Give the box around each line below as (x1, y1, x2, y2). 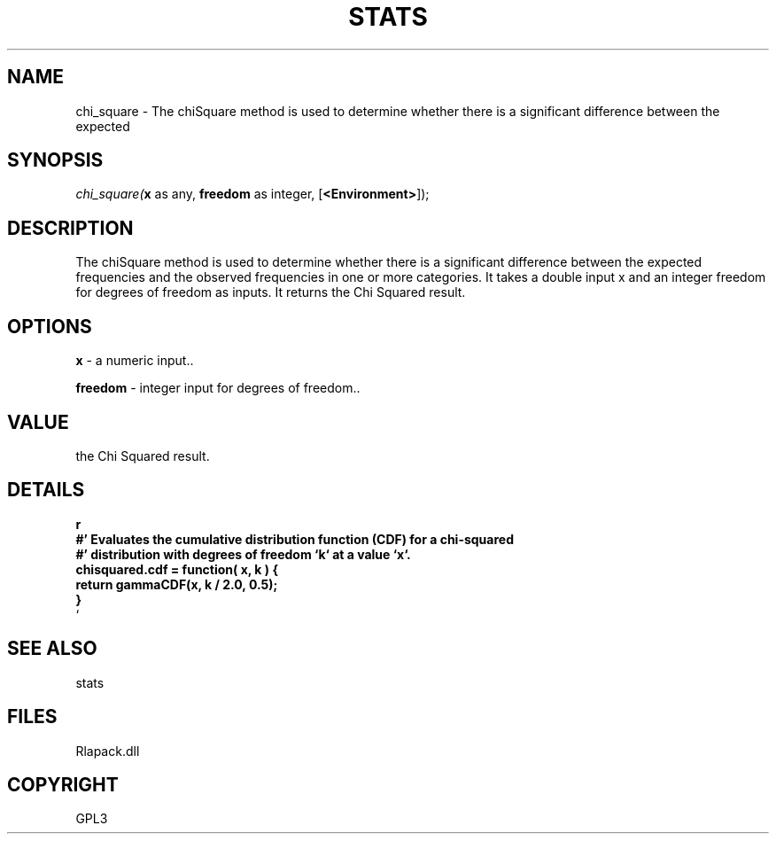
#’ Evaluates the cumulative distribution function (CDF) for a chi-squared (75, 531, 514, 547)
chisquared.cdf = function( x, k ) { (75, 561, 278, 577)
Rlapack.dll (75, 743, 140, 759)
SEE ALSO (7, 637, 97, 660)
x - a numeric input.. (75, 353, 194, 369)
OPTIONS (7, 315, 92, 338)
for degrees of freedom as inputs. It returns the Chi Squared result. (75, 284, 466, 300)
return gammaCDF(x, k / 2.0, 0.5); (75, 576, 278, 592)
